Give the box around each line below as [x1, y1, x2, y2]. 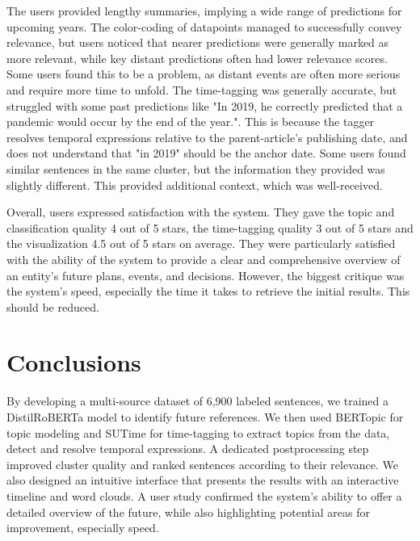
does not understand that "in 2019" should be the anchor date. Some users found [6, 145, 406, 161]
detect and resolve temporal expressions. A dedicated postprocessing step [6, 440, 369, 457]
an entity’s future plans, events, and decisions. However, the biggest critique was [6, 266, 405, 283]
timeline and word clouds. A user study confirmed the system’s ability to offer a [6, 487, 402, 504]
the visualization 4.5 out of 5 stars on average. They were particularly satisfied [6, 235, 396, 252]
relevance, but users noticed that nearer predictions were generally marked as [6, 34, 389, 51]
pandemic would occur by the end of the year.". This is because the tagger [6, 113, 375, 130]
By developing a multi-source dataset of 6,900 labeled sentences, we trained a [6, 392, 389, 409]
